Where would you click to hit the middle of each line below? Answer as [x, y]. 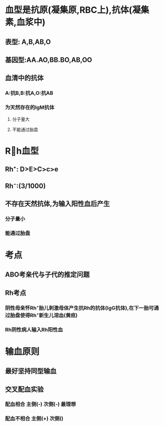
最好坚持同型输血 [31, 371]
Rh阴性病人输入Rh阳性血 [34, 329]
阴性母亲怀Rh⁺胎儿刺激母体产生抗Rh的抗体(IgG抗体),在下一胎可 [80, 308]
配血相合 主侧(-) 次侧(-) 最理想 [41, 405]
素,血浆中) [25, 22]
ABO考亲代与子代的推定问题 [47, 275]
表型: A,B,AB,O [28, 42]
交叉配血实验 [24, 389]
